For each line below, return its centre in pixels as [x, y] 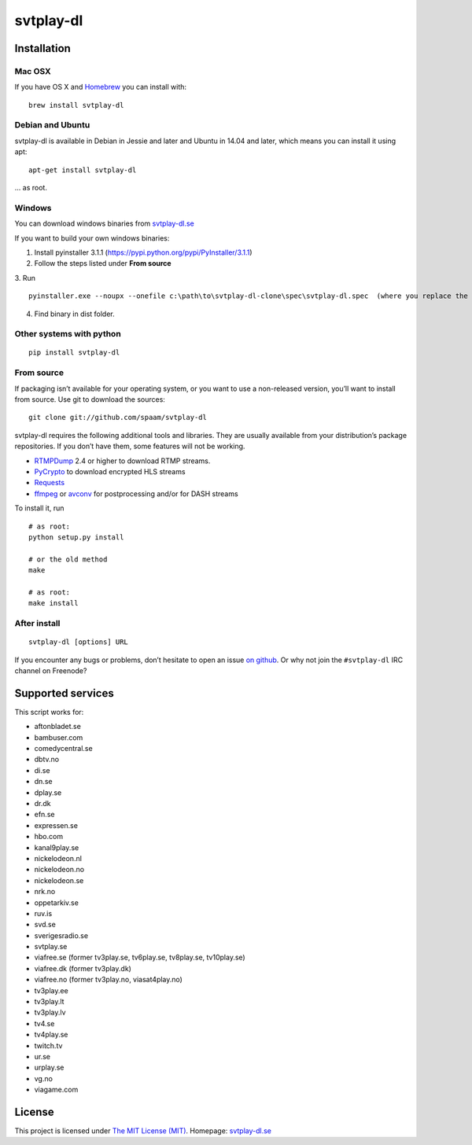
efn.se [44, 815]
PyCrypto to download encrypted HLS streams [110, 471]
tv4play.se [51, 1035]
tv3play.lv [50, 1012]
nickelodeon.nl [58, 858]
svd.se [45, 925]
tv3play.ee [51, 990]
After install [37, 623]
